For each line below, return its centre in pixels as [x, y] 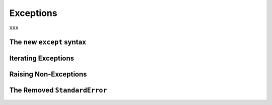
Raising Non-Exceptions [48, 74]
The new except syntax [48, 42]
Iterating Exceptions [42, 58]
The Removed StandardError [58, 90]
